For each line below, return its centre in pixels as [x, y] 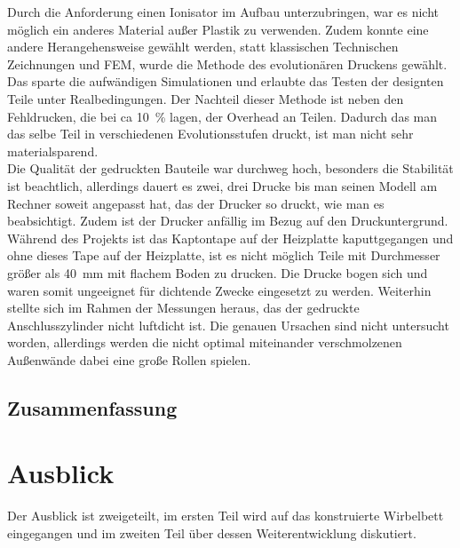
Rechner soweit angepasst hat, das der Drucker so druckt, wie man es [196, 203]
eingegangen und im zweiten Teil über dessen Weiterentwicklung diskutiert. [212, 532]
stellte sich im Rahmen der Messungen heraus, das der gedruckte [183, 308]
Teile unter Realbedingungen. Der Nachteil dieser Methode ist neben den [206, 98]
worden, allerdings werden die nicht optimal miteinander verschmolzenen [205, 342]
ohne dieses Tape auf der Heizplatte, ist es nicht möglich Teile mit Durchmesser [224, 255]
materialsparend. [53, 151]
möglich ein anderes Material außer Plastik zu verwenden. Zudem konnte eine [218, 29]
